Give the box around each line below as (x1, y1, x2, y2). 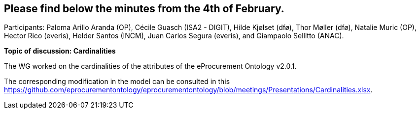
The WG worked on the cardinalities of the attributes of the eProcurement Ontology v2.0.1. (4, 62, 297, 71)
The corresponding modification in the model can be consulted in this (4, 77, 230, 86)
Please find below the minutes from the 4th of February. (4, 2, 284, 15)
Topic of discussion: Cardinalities (4, 47, 116, 56)
